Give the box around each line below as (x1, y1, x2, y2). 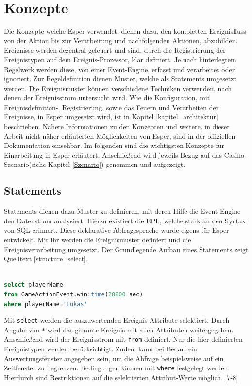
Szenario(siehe (4, 159, 46, 169)
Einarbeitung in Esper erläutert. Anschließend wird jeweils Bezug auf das (4, 149, 222, 160)
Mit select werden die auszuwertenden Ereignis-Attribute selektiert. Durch (4, 315, 230, 325)
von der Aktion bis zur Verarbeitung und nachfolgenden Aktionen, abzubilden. (4, 35, 238, 45)
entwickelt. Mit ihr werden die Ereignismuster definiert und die (4, 235, 191, 245)
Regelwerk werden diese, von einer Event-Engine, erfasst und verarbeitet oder (4, 64, 235, 74)
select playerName (4, 281, 63, 289)
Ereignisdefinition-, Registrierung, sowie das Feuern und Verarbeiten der (4, 102, 219, 112)
